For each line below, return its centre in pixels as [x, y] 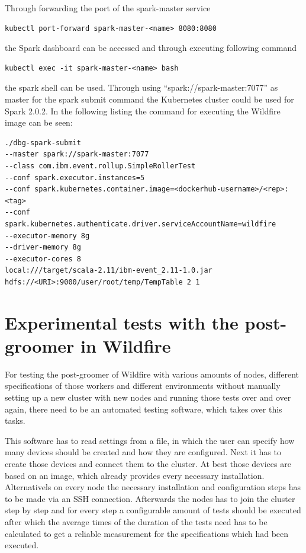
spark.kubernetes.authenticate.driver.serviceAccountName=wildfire [141, 224]
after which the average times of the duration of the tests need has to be [136, 521]
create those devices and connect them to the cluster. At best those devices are [148, 463]
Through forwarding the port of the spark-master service [108, 8]
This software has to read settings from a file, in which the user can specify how [150, 440]
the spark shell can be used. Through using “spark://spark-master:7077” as [141, 87]
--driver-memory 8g [43, 247]
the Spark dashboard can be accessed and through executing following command [151, 48]
